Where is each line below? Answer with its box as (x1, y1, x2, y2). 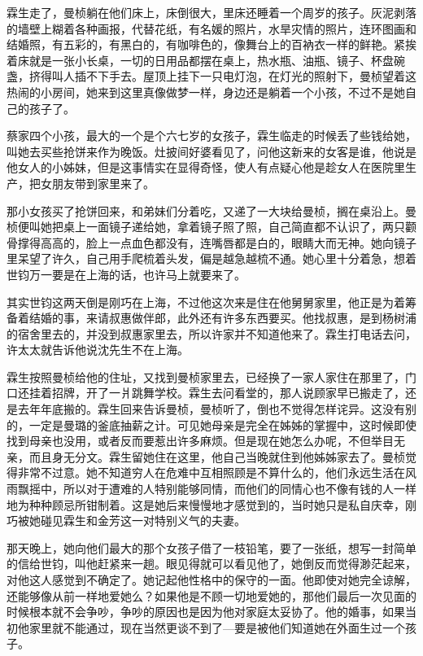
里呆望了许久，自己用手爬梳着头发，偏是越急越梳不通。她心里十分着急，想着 (7, 250, 416, 267)
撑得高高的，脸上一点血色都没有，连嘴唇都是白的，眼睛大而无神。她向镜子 (17, 234, 416, 251)
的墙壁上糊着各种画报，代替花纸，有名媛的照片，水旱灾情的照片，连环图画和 (7, 20, 416, 37)
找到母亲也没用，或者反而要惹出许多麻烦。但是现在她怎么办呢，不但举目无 (7, 432, 405, 449)
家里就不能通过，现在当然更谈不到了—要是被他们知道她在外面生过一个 (28, 619, 405, 636)
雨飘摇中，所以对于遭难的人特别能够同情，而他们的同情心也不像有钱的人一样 (7, 480, 416, 497)
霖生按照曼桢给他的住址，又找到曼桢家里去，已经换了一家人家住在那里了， (7, 368, 405, 385)
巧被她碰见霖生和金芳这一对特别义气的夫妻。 (7, 512, 246, 529)
